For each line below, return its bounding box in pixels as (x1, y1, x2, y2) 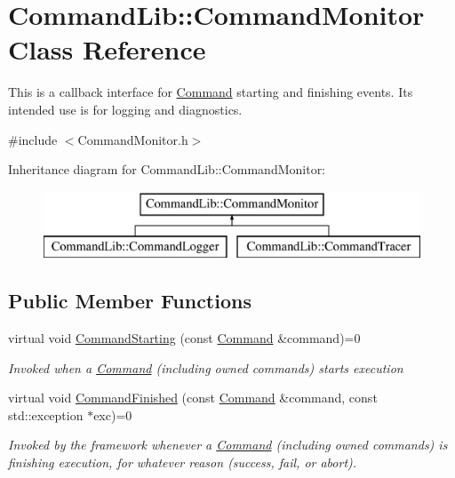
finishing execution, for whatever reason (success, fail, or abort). (8, 453, 357, 472)
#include (8, 130, 58, 148)
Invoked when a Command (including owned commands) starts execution (8, 358, 403, 377)
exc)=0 (93, 405, 132, 424)
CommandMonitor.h (77, 130, 188, 148)
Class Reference (8, 31, 206, 68)
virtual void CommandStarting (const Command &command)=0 (8, 329, 361, 347)
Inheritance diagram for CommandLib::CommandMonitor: (8, 160, 326, 179)
